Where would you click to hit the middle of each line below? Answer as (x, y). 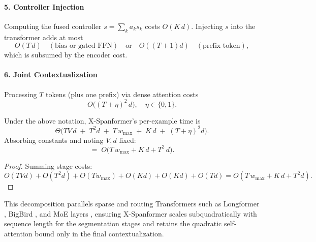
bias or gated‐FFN (84, 46)
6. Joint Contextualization (51, 74)
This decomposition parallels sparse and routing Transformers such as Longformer (132, 204)
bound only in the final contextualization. (99, 233)
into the (243, 26)
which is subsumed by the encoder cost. (66, 55)
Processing (21, 94)
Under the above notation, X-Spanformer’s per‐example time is (102, 120)
